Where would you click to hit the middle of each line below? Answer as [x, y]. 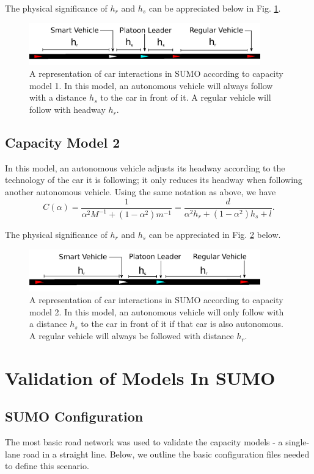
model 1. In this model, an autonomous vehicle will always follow [151, 85]
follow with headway [68, 110]
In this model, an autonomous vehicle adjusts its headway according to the [145, 167]
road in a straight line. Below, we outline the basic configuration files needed [166, 454]
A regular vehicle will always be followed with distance [132, 336]
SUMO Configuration [74, 416]
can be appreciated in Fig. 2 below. [215, 235]
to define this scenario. [47, 466]
